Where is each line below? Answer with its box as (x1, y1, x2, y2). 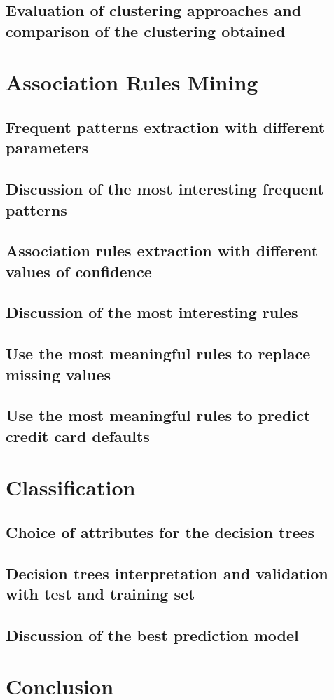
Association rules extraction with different (6, 240, 319, 261)
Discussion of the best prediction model (6, 624, 299, 645)
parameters (6, 137, 88, 158)
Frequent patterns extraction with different (6, 116, 326, 137)
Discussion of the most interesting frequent (6, 178, 324, 200)
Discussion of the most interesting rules (6, 301, 298, 323)
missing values (6, 363, 111, 385)
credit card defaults (6, 425, 150, 446)
